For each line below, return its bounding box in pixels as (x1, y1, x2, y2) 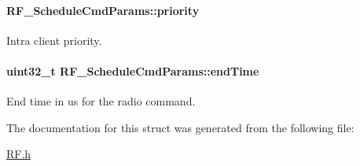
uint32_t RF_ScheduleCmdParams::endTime (6, 62, 259, 79)
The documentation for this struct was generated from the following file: (6, 119, 354, 135)
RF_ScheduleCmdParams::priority (6, 2, 200, 18)
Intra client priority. (6, 31, 102, 48)
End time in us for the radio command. (6, 93, 196, 109)
